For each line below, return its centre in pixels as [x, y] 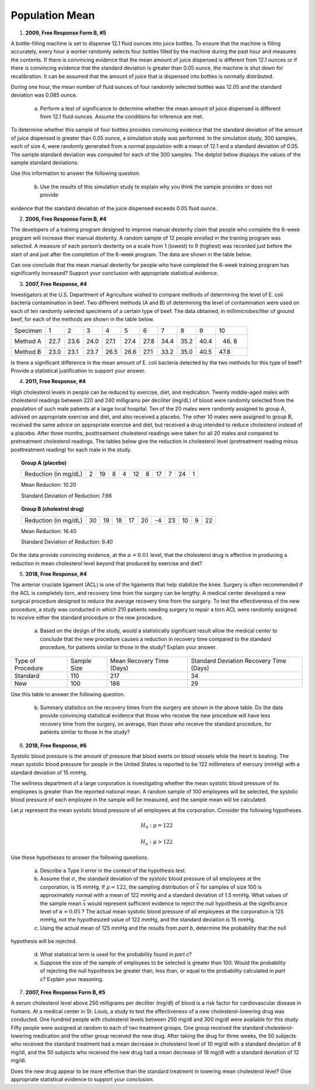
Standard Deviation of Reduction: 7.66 [66, 496]
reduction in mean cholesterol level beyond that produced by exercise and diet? [106, 563]
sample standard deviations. [45, 163]
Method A [28, 341]
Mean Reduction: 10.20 [49, 485]
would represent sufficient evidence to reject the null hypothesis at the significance [188, 903]
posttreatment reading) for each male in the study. [71, 449]
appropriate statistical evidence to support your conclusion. [83, 1079]
